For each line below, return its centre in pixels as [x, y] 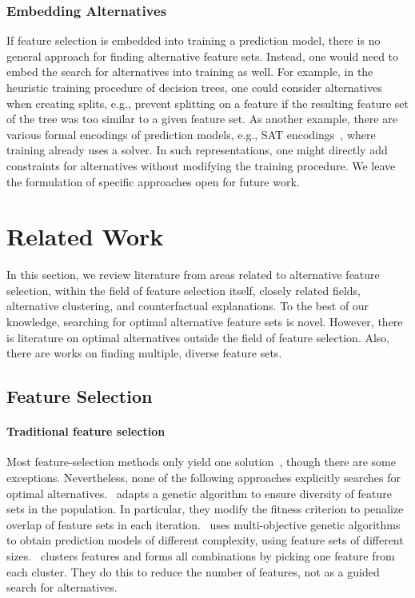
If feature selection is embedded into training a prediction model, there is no [194, 40]
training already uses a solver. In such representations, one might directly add [197, 150]
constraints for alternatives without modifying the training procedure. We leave [201, 165]
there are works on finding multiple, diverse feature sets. [144, 353]
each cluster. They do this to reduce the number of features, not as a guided [193, 571]
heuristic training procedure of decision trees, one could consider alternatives [194, 87]
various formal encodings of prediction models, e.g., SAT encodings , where [191, 134]
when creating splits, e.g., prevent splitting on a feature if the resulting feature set [208, 103]
